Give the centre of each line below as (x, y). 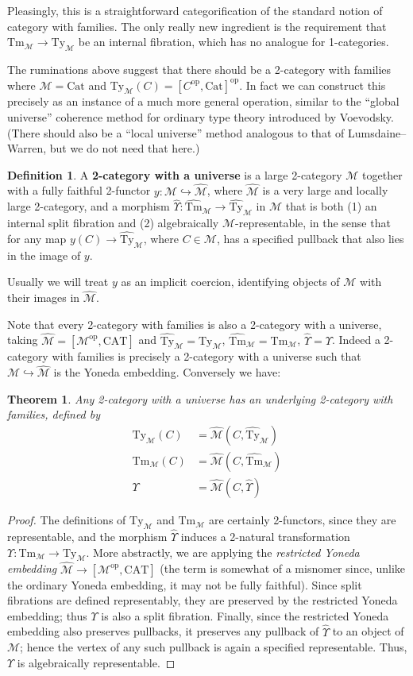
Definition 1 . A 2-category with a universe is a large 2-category (175, 174)
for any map (37, 238)
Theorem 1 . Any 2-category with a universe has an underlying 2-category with (200, 398)
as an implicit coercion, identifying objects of (230, 282)
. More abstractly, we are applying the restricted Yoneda (223, 552)
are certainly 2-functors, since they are (302, 520)
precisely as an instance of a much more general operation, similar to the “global (203, 101)
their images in (44, 297)
